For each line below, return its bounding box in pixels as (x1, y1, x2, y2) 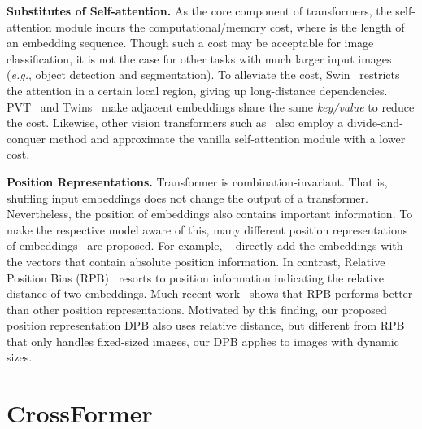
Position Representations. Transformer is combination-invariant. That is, (7, 173, 388, 190)
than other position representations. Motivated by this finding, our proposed (7, 300, 387, 317)
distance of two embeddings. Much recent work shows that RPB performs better (7, 285, 413, 302)
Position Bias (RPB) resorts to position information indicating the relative (7, 269, 384, 286)
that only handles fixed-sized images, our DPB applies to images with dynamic (7, 332, 399, 349)
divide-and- (346, 114, 403, 131)
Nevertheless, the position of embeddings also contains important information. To (7, 205, 413, 222)
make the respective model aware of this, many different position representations (7, 221, 408, 238)
